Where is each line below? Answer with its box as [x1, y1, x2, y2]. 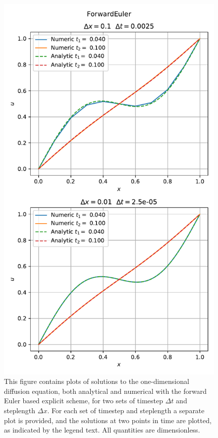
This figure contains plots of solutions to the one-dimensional [4, 376, 189, 386]
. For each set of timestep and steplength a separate [47, 405, 205, 415]
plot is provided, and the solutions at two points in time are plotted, [4, 415, 212, 425]
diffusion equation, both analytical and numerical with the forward [4, 385, 207, 396]
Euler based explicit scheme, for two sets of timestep [4, 395, 163, 406]
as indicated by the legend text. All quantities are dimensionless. [4, 425, 200, 435]
